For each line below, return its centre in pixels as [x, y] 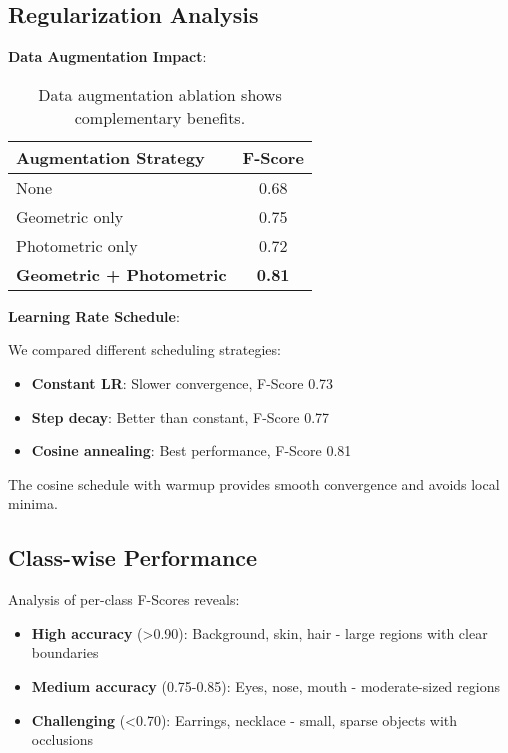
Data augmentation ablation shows [160, 94]
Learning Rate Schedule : [94, 315]
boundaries [65, 652]
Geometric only [70, 216]
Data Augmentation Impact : [107, 56]
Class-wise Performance [133, 557]
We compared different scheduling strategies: [144, 349]
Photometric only [77, 245]
